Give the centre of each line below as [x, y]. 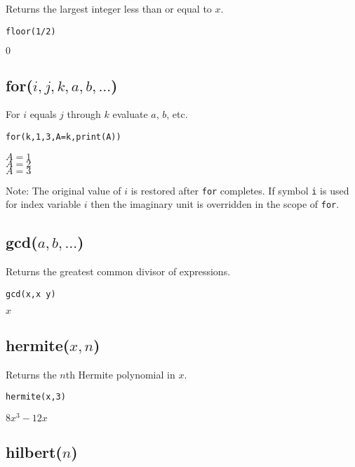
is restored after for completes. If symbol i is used [240, 190]
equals [43, 114]
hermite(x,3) [36, 397]
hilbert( [34, 452]
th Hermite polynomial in [120, 374]
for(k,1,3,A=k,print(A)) [63, 137]
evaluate [130, 114]
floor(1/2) [31, 31]
